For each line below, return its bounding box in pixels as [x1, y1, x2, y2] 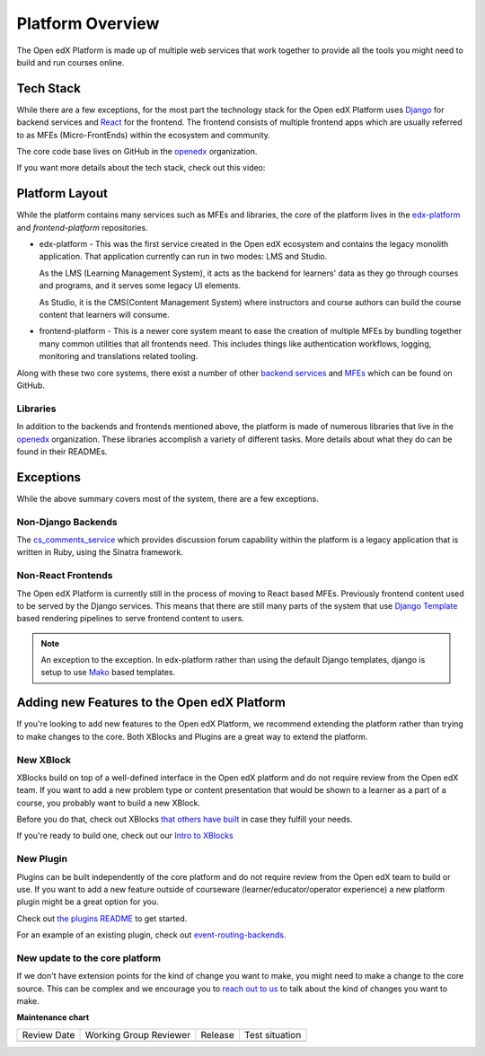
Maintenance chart [16, 1012, 90, 1023]
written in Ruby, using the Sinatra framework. [16, 547, 184, 558]
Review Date [22, 1028, 75, 1041]
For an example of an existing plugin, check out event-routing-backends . [16, 929, 287, 940]
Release [200, 1028, 235, 1041]
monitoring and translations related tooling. [39, 351, 198, 362]
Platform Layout [16, 186, 108, 201]
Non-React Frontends [16, 569, 113, 582]
